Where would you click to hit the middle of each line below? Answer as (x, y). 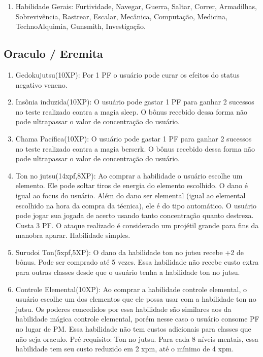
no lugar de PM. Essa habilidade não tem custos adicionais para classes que (133, 329)
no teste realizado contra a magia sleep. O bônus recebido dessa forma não (131, 111)
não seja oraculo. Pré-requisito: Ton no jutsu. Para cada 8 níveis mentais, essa (137, 338)
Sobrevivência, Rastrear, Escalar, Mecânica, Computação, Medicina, (122, 16)
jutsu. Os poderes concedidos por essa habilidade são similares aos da (123, 309)
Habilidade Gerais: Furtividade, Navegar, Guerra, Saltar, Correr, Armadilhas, (136, 6)
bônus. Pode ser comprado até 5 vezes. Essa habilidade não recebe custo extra (137, 262)
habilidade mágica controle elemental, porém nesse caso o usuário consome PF (137, 319)
